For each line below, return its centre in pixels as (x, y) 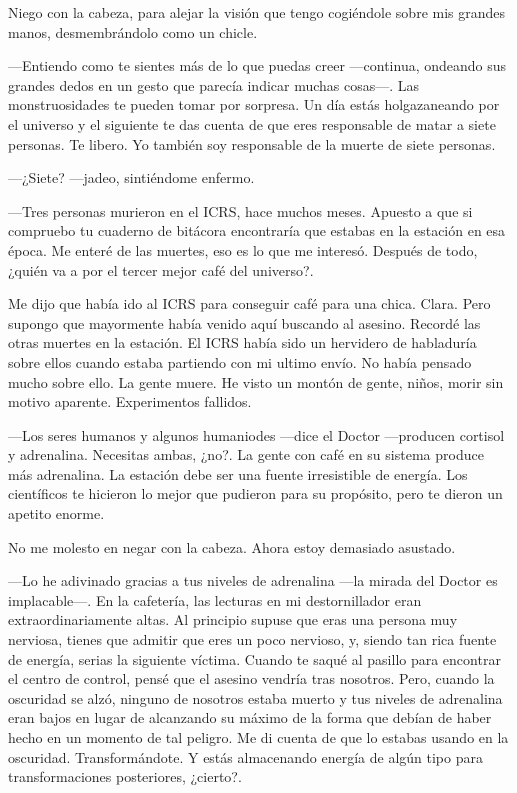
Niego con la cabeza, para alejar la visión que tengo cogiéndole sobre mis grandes (257, 12)
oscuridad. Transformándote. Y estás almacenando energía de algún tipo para (245, 756)
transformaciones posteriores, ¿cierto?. (125, 776)
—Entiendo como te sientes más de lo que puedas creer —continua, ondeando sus (257, 65)
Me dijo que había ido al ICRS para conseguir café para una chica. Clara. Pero (249, 303)
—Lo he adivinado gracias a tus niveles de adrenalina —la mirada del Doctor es (253, 580)
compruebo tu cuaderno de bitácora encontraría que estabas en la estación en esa (257, 230)
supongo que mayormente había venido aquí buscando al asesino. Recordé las (244, 322)
